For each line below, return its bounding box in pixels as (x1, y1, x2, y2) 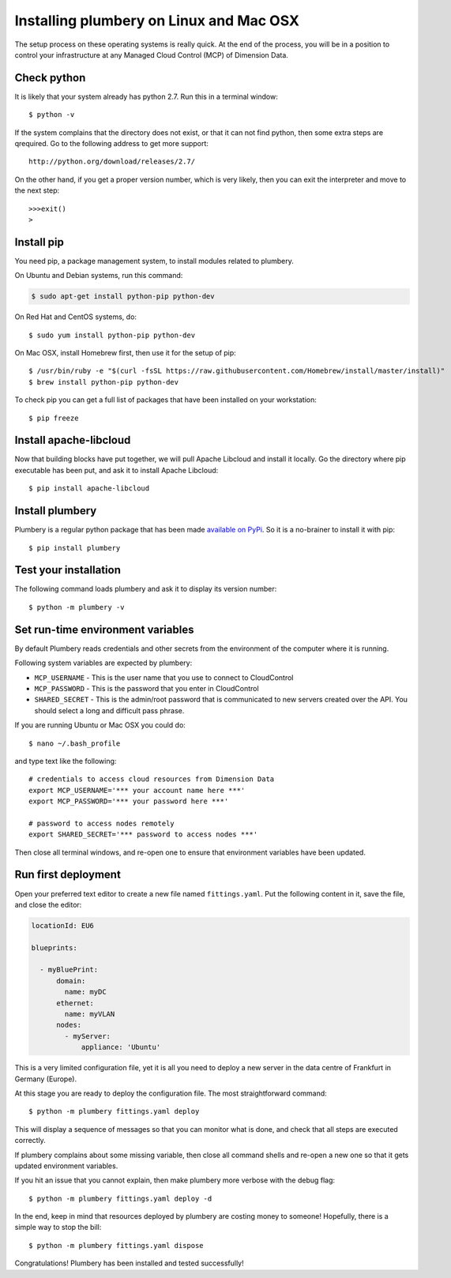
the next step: (14, 186, 60, 195)
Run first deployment (14, 868, 122, 881)
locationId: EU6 (31, 921, 95, 930)
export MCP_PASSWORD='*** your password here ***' (28, 797, 229, 806)
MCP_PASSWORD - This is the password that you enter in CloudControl (34, 683, 260, 693)
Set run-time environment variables (14, 622, 194, 636)
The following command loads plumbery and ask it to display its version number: (14, 584, 277, 594)
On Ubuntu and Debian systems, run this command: (14, 271, 183, 280)
